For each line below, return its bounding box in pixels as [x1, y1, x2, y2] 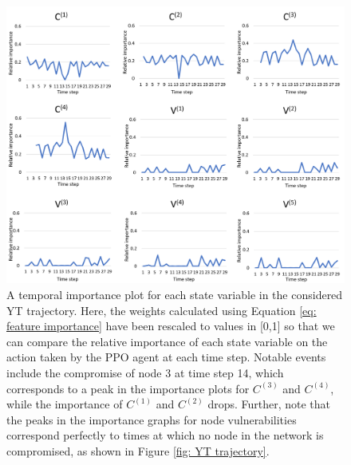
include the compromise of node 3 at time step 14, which [6, 364, 284, 380]
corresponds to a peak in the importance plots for [6, 380, 250, 396]
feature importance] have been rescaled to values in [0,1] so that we [6, 317, 335, 334]
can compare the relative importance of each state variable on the [6, 333, 328, 349]
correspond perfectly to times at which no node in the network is [6, 427, 324, 443]
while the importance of [6, 396, 123, 412]
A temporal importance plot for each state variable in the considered [6, 286, 343, 302]
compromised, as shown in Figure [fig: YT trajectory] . [6, 442, 270, 459]
